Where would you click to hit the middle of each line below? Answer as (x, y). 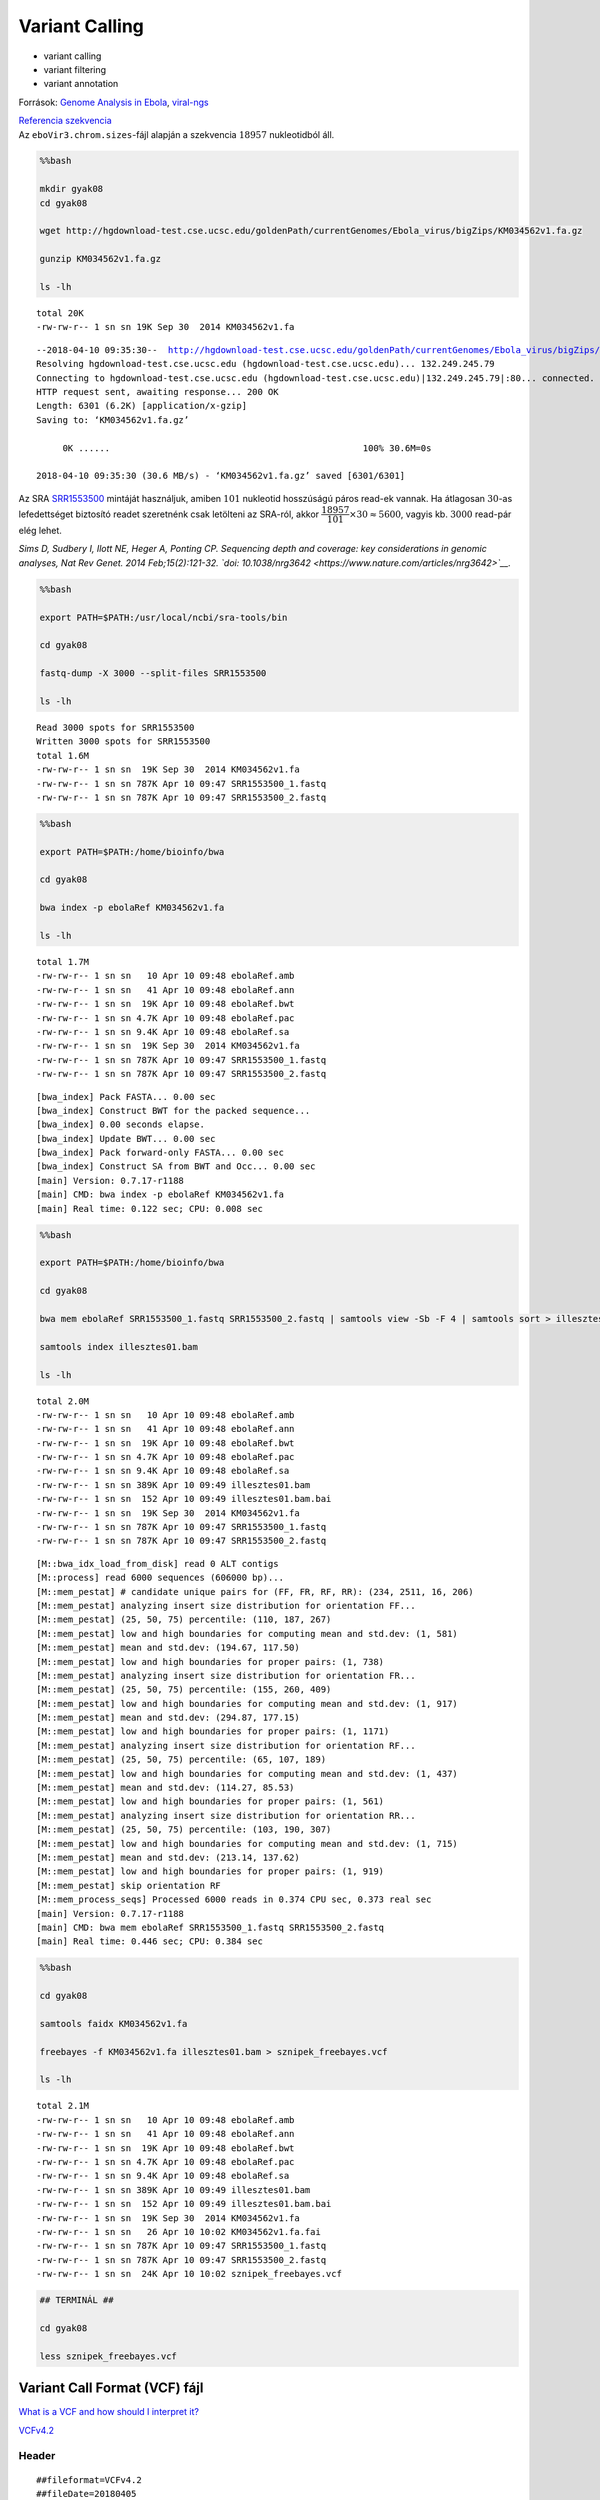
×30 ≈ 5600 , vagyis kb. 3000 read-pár (430, 514)
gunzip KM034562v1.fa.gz (100, 259)
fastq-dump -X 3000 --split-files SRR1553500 (153, 673)
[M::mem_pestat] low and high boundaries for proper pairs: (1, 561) (210, 1801)
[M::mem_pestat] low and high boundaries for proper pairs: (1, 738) (210, 1661)
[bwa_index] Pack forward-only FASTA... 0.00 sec (160, 1153)
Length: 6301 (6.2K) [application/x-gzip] (142, 406)
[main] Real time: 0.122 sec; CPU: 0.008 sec (150, 1208)
